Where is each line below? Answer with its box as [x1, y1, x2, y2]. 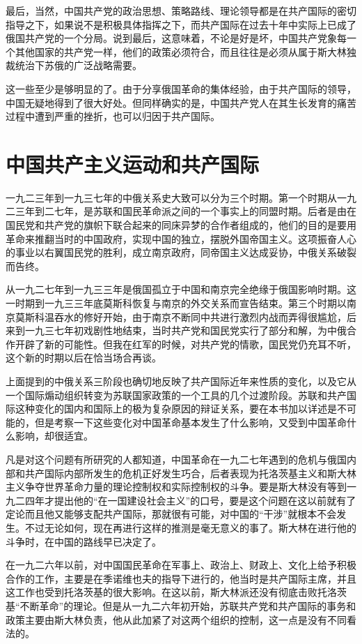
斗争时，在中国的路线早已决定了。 [6, 534, 162, 548]
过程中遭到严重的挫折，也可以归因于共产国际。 [6, 109, 220, 123]
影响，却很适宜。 [15, 428, 93, 443]
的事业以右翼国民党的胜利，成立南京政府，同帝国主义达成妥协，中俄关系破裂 [6, 245, 356, 260]
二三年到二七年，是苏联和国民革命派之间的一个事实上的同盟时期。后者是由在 [6, 204, 356, 218]
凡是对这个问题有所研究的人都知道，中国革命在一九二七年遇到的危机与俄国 [6, 451, 347, 466]
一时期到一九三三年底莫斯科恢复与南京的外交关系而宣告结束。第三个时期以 [6, 296, 347, 310]
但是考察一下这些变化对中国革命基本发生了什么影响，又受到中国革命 [34, 414, 347, 429]
